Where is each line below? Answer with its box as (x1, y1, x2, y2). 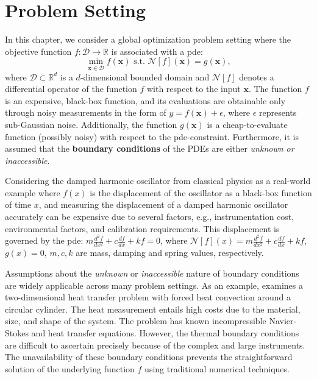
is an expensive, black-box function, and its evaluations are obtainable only (5, 94, 286, 107)
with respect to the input (146, 82, 241, 95)
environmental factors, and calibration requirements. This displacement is (5, 222, 280, 235)
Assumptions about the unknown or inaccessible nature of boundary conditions (5, 267, 299, 280)
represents (259, 106, 297, 119)
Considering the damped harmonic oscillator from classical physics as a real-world (5, 174, 311, 187)
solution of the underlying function (5, 362, 135, 375)
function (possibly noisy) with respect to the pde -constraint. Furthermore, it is (5, 130, 299, 143)
